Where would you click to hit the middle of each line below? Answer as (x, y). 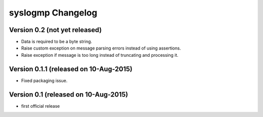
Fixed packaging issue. (44, 81)
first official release (41, 106)
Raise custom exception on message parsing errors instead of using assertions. (101, 48)
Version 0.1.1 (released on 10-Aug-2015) (71, 69)
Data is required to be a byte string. (57, 42)
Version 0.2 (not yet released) (55, 30)
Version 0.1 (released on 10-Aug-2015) (69, 94)
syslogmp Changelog (53, 13)
